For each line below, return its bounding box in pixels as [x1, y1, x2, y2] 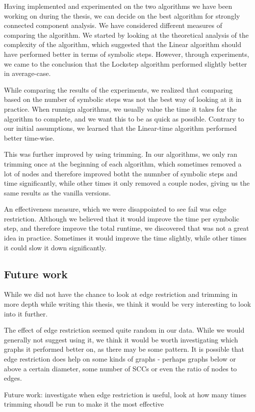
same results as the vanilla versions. [4, 187, 111, 197]
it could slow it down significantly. [4, 242, 107, 252]
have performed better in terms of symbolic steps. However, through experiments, [4, 48, 249, 59]
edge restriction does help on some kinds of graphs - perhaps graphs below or [4, 354, 236, 364]
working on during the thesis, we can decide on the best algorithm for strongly [4, 10, 240, 21]
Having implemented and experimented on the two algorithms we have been [4, 1, 232, 11]
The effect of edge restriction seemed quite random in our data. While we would [4, 325, 245, 335]
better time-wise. [4, 132, 55, 143]
